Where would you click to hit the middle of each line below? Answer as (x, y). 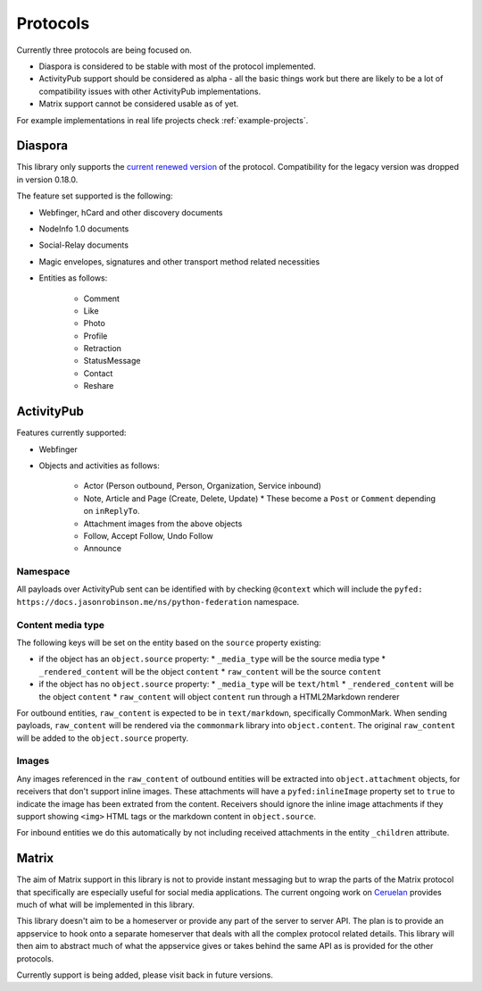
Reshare (99, 386)
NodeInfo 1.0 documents (84, 229)
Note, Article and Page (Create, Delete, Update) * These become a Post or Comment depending (260, 498)
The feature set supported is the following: (95, 196)
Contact (98, 373)
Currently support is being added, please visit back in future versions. (145, 975)
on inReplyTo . (112, 511)
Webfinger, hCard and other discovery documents (131, 212)
